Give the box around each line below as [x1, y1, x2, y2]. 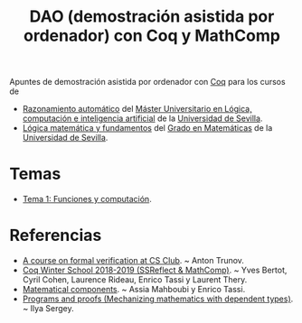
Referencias [9, 226, 102, 245]
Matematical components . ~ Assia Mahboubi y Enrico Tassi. [22, 284, 246, 295]
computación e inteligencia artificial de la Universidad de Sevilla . [22, 113, 263, 124]
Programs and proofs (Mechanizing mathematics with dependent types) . [22, 293, 294, 304]
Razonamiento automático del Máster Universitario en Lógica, [22, 104, 252, 115]
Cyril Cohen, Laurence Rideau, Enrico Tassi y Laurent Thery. [22, 274, 248, 285]
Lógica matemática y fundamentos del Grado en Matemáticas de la [22, 123, 273, 134]
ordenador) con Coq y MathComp [24, 25, 280, 46]
